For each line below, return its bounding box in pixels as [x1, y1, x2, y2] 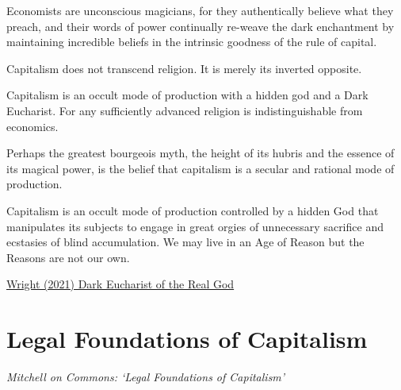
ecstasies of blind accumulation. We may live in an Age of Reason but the [6, 234, 365, 250]
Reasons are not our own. [6, 249, 130, 265]
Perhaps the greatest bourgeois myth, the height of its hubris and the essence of [6, 145, 395, 161]
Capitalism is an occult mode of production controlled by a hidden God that [6, 202, 379, 218]
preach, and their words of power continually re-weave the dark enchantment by [6, 17, 395, 34]
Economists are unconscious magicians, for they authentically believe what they [6, 2, 394, 18]
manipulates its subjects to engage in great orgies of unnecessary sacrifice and [6, 218, 384, 234]
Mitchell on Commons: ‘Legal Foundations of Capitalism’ [6, 369, 285, 385]
